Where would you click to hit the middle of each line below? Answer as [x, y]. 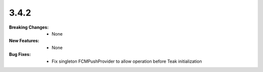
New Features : [24, 41]
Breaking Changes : [29, 27]
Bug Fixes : [20, 54]
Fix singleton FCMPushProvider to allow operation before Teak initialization [127, 61]
